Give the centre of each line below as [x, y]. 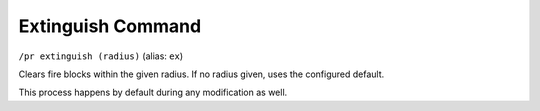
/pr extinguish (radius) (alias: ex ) [101, 56]
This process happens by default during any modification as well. [153, 92]
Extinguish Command [110, 26]
